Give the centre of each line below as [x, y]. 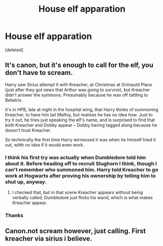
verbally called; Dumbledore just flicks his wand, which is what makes [82, 198]
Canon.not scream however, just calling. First [75, 231]
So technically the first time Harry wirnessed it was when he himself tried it [81, 139]
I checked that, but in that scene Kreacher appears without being [77, 192]
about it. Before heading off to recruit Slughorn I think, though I [81, 163]
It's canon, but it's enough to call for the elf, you [79, 65]
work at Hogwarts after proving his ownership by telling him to [81, 175]
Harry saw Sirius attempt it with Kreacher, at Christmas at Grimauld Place [79, 84]
